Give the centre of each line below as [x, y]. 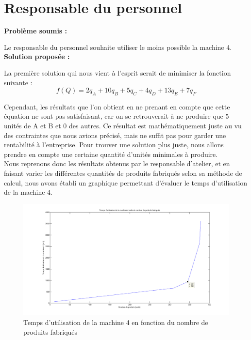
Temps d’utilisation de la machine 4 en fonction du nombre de [116, 322]
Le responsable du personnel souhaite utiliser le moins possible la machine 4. [118, 47]
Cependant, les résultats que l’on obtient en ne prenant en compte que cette [117, 106]
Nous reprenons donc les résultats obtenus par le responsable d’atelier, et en [117, 163]
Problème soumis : [36, 31]
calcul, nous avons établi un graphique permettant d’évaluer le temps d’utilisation [125, 182]
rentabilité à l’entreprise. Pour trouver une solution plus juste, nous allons [114, 145]
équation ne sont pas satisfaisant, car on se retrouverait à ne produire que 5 [117, 116]
